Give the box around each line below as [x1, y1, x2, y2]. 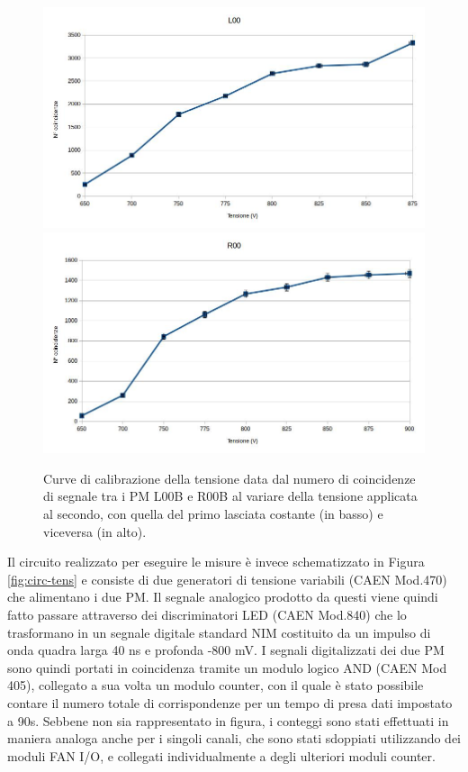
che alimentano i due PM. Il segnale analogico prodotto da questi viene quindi [7, 587, 438, 606]
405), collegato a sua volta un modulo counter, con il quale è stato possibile [7, 676, 424, 695]
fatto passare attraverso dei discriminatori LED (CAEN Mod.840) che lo [7, 605, 407, 623]
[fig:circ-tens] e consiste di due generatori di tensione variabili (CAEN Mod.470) [7, 569, 447, 588]
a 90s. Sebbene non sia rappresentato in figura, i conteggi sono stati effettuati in [7, 711, 449, 730]
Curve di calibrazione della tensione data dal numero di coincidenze [43, 468, 416, 487]
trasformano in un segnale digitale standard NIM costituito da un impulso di [7, 622, 431, 641]
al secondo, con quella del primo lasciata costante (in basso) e [43, 504, 383, 523]
